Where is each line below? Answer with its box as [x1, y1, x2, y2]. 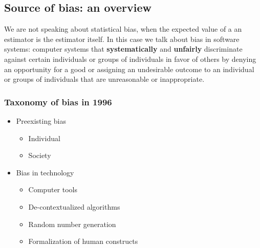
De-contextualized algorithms [28, 201, 120, 212]
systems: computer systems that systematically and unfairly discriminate [4, 43, 243, 54]
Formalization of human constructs [28, 236, 138, 246]
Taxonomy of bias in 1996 [4, 95, 112, 108]
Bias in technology [16, 167, 74, 177]
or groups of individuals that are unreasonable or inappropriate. [4, 74, 205, 84]
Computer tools [28, 184, 77, 195]
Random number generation [28, 218, 116, 229]
